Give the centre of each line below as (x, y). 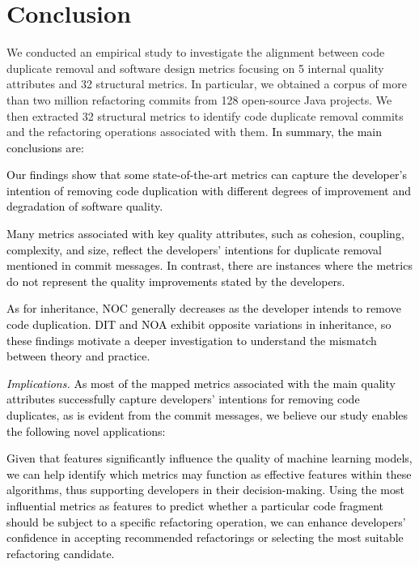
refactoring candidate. (61, 553)
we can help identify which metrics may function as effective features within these (209, 473)
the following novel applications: (86, 431)
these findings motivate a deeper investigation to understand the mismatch (192, 340)
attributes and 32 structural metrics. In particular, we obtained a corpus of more (207, 84)
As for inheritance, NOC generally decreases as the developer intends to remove (204, 308)
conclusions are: (45, 147)
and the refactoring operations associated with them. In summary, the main (195, 132)
